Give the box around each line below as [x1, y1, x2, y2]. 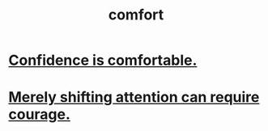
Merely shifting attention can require [8, 88, 260, 107]
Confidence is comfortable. [8, 51, 198, 70]
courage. [8, 105, 71, 124]
